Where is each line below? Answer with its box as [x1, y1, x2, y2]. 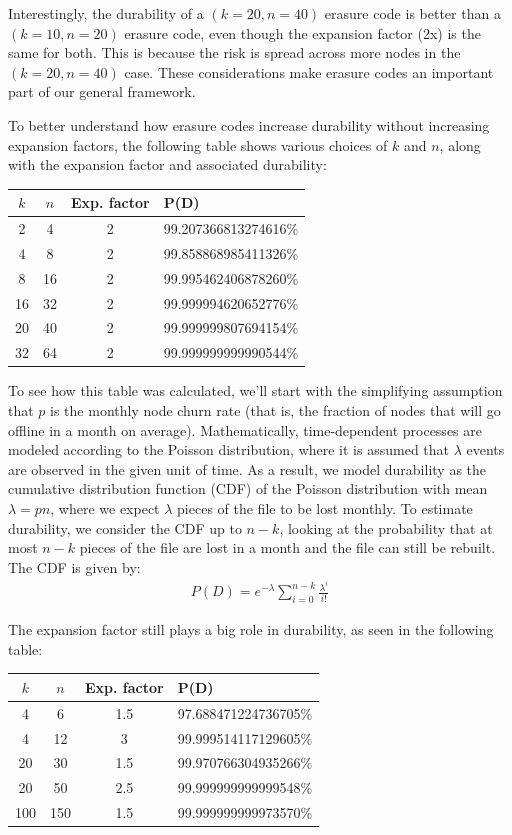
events [466, 439, 505, 460]
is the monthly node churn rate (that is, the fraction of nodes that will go [50, 400, 501, 420]
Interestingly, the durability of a [8, 3, 204, 23]
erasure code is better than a [324, 3, 501, 23]
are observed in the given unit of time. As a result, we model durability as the [8, 458, 487, 479]
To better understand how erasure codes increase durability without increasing [8, 114, 490, 135]
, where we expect [50, 497, 160, 518]
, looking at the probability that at [279, 517, 493, 538]
